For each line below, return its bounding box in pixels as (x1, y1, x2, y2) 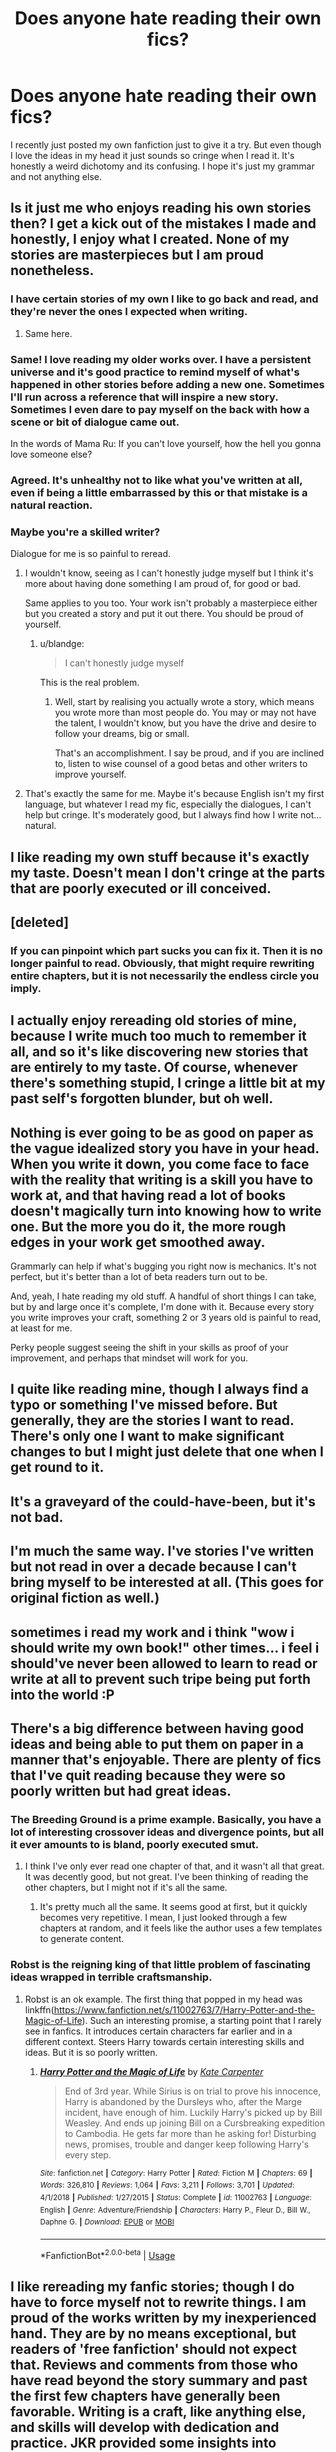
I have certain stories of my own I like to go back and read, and (10, 292, 319, 306)
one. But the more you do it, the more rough (10, 1218, 287, 1235)
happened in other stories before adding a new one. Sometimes (10, 377, 325, 391)
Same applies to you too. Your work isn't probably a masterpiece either (24, 597, 318, 609)
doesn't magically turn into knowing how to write (10, 1202, 322, 1219)
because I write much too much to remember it (10, 1028, 307, 1045)
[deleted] (10, 913, 70, 931)
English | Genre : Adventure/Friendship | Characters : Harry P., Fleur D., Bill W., (39, 2205, 311, 2215)
